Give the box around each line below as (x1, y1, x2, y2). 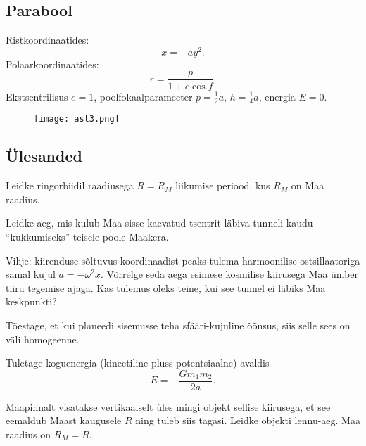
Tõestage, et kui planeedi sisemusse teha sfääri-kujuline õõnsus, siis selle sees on (6, 317, 351, 332)
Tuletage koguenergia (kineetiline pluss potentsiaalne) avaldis (6, 355, 270, 370)
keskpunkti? (6, 294, 57, 309)
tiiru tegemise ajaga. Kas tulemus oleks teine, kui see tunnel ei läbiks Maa (6, 280, 326, 295)
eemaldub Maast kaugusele (6, 413, 122, 428)
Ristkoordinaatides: (6, 32, 89, 47)
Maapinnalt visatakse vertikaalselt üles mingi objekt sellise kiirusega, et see (6, 399, 331, 414)
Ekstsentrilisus (6, 89, 68, 103)
